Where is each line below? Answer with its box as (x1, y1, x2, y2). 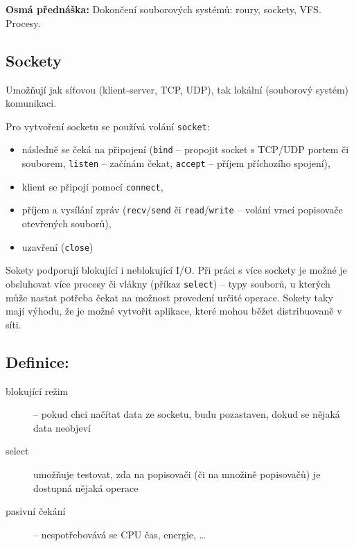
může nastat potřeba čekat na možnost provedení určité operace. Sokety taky (6, 290, 333, 304)
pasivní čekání (6, 504, 66, 518)
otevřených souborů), (21, 216, 112, 231)
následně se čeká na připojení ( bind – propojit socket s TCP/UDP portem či (21, 142, 349, 157)
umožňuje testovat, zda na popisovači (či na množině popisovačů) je (33, 466, 321, 481)
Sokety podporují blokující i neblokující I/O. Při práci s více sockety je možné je (6, 263, 347, 277)
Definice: (6, 351, 69, 372)
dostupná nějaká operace (33, 480, 139, 495)
